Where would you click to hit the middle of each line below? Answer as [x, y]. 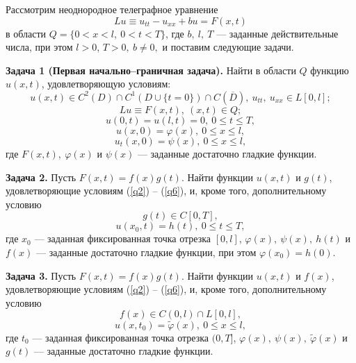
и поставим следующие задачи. [228, 47]
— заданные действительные [277, 33]
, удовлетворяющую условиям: [106, 84]
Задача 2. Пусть [41, 177]
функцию [330, 70]
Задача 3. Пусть [41, 275]
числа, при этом [39, 47]
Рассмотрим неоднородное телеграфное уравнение [112, 9]
